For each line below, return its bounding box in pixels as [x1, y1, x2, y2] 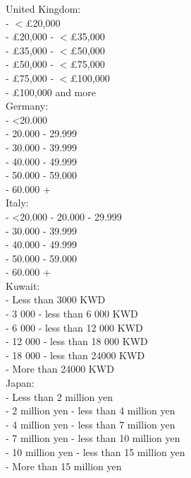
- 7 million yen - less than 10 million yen [6, 431, 180, 445]
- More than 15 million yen [6, 458, 122, 473]
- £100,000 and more [6, 84, 96, 99]
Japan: [6, 375, 35, 390]
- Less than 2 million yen [6, 389, 113, 404]
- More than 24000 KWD [6, 361, 114, 376]
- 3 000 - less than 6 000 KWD [6, 306, 138, 321]
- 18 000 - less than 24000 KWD [6, 347, 145, 362]
